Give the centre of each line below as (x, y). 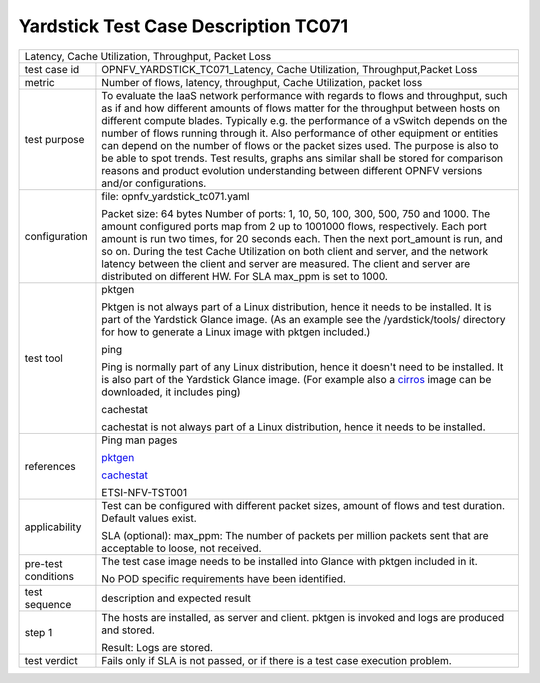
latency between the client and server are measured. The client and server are (286, 263)
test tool (44, 358)
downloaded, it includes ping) (171, 392)
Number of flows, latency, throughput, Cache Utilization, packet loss (262, 82)
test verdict (51, 660)
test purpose (54, 139)
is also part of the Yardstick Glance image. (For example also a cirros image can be (296, 379)
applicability (53, 527)
